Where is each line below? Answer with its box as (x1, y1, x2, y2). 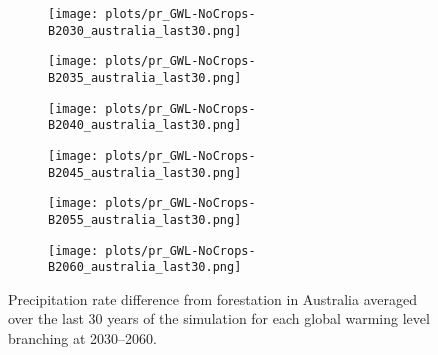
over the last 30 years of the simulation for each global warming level (8, 308, 430, 329)
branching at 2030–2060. (8, 328, 158, 349)
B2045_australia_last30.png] (48, 165, 242, 180)
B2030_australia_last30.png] (48, 23, 242, 38)
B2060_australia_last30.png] (48, 260, 242, 275)
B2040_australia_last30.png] (48, 118, 242, 133)
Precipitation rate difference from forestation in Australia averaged (8, 288, 417, 309)
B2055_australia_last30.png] (48, 212, 242, 227)
